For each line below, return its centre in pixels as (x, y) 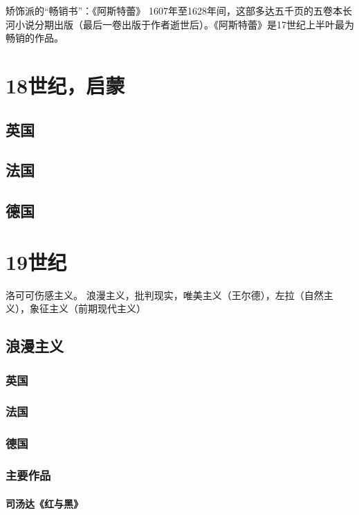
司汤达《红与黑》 (44, 503)
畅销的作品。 (35, 38)
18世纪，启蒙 (65, 85)
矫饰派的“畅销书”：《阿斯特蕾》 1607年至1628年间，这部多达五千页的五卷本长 (179, 10)
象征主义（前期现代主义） (88, 308)
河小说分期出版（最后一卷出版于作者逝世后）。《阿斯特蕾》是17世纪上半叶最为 (180, 24)
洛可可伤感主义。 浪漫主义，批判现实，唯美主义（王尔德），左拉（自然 (165, 295)
